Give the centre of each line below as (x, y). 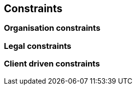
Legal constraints (38, 46)
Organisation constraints (52, 28)
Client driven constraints (52, 64)
